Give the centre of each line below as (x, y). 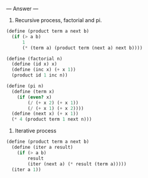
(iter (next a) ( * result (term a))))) (77, 164)
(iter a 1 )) (27, 170)
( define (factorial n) (34, 59)
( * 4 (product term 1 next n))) (52, 119)
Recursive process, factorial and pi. (58, 20)
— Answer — (22, 9)
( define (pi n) (25, 86)
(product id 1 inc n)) (40, 75)
